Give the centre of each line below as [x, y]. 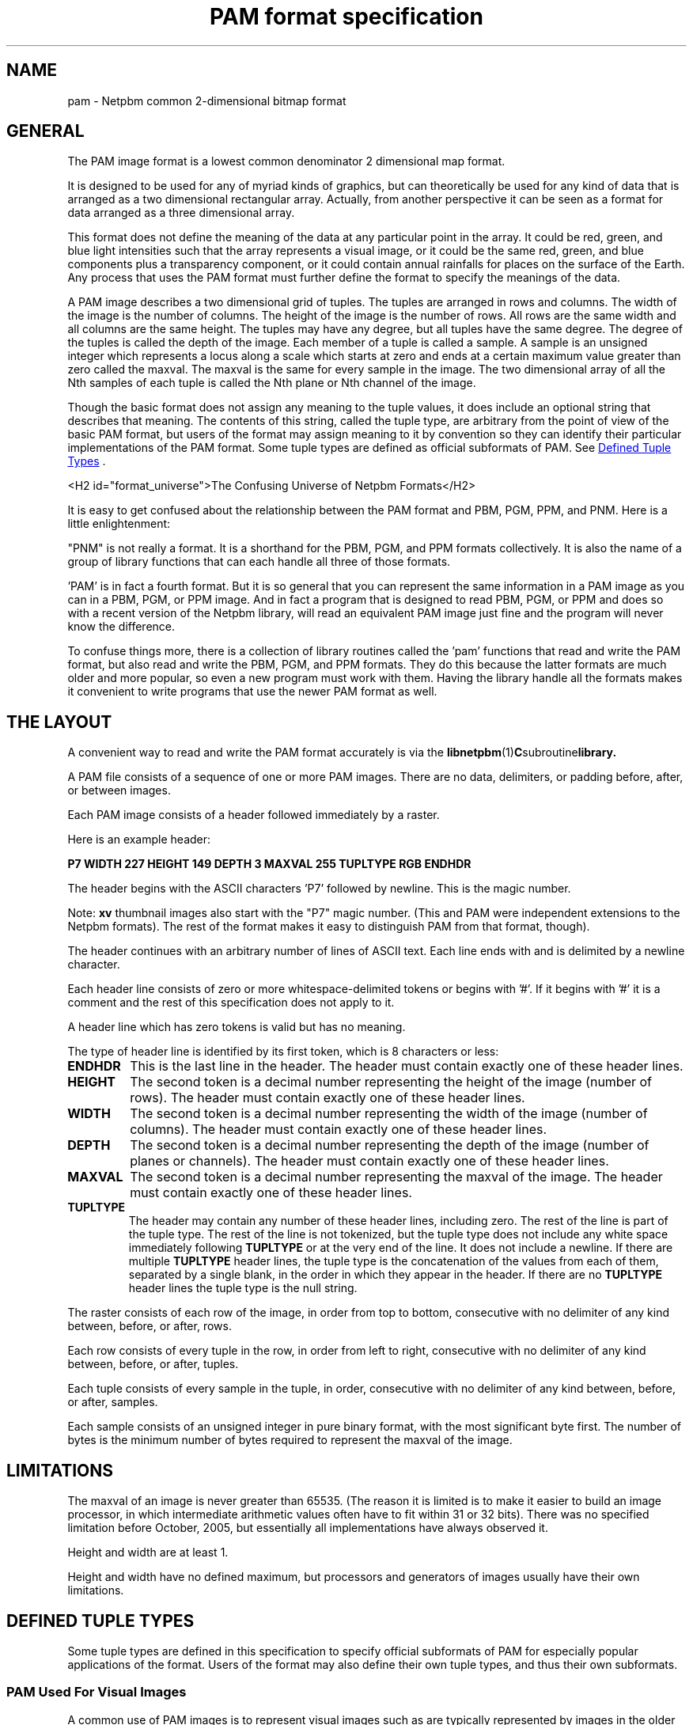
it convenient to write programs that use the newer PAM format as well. [252, 692]
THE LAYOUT [59, 722]
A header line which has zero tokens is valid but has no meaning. [237, 1027]
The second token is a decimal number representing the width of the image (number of [389, 1114]
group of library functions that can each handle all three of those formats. [259, 562]
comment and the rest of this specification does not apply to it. [231, 1003]
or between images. [119, 790]
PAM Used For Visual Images [97, 1692]
